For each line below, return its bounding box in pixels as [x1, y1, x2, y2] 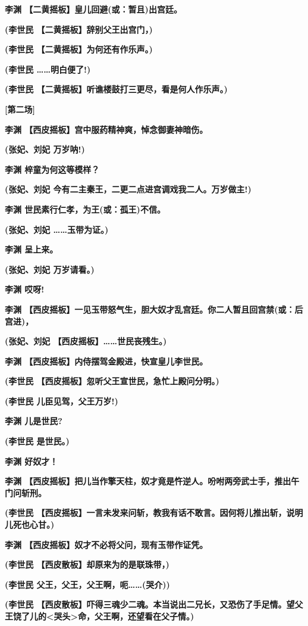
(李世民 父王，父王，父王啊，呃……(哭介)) [5, 578, 170, 590]
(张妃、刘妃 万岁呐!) [5, 143, 85, 155]
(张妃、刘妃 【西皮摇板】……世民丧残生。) [5, 335, 167, 347]
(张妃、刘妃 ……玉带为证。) [5, 223, 109, 235]
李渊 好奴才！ [5, 454, 58, 467]
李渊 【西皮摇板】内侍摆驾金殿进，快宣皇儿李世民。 [5, 354, 208, 367]
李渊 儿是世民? [5, 415, 62, 427]
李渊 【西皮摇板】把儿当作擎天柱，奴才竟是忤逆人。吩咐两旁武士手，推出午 [5, 475, 300, 487]
